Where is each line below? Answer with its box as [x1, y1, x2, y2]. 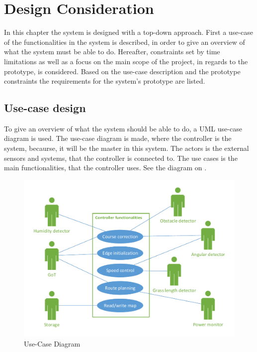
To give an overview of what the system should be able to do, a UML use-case [4, 123, 242, 133]
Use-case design [4, 100, 86, 116]
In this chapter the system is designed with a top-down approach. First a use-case [4, 27, 253, 37]
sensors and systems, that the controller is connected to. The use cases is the [4, 152, 238, 163]
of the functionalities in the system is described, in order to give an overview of [4, 36, 245, 47]
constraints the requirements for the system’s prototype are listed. [4, 76, 205, 86]
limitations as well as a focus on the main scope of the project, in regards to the [4, 56, 248, 66]
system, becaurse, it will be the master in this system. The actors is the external [4, 143, 249, 153]
